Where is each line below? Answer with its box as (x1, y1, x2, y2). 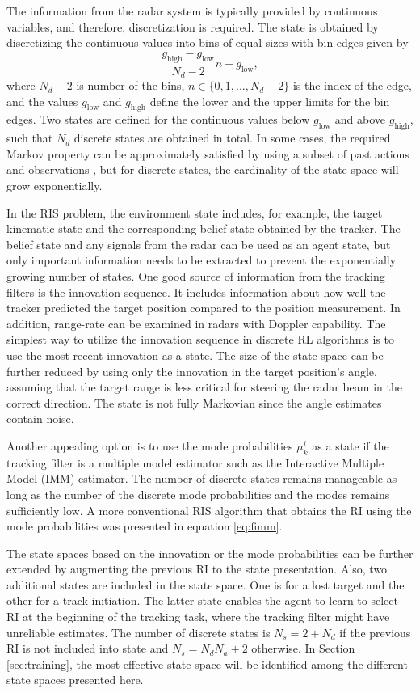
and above (334, 111, 386, 128)
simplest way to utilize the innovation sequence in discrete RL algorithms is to (6, 331, 394, 348)
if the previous (339, 623, 411, 640)
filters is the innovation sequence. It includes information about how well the (6, 283, 386, 300)
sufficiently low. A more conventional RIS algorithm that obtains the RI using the (6, 501, 412, 518)
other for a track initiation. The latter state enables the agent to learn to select (6, 592, 398, 609)
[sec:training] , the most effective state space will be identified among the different (6, 655, 408, 672)
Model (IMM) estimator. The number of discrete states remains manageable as (6, 470, 397, 487)
